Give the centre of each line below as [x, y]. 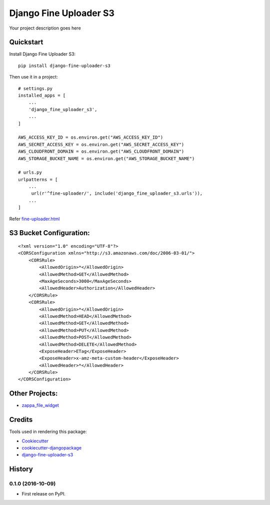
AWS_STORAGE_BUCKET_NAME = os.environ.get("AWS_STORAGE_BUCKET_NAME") [106, 158]
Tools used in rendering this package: [48, 432]
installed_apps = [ [42, 96]
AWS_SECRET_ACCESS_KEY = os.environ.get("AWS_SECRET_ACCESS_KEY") [101, 144]
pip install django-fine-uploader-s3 [64, 66]
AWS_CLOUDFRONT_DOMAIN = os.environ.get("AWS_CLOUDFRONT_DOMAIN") [101, 152]
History [21, 469]
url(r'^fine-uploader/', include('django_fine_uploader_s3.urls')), [117, 193]
